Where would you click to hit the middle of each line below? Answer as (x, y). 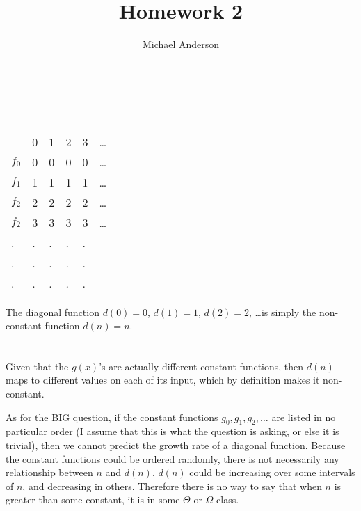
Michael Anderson (181, 44)
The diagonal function (53, 312)
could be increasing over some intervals (272, 472)
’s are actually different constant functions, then (201, 366)
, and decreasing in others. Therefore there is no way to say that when (172, 486)
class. (228, 500)
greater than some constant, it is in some (93, 500)
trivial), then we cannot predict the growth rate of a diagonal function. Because (176, 445)
